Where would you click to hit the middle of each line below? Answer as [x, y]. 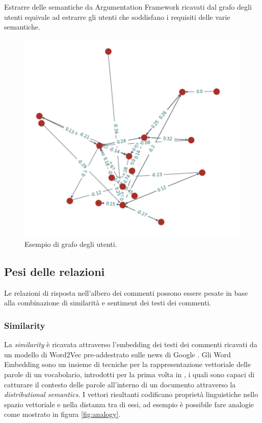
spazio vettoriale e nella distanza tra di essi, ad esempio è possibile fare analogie [129, 404]
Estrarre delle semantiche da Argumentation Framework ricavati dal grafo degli [128, 7]
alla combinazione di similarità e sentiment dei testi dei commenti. [108, 303]
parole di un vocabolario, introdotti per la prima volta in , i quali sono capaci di [129, 374]
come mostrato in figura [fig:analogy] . [62, 414]
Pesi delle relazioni [55, 271]
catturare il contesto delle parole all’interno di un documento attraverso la [120, 384]
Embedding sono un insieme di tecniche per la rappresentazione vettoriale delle [127, 364]
